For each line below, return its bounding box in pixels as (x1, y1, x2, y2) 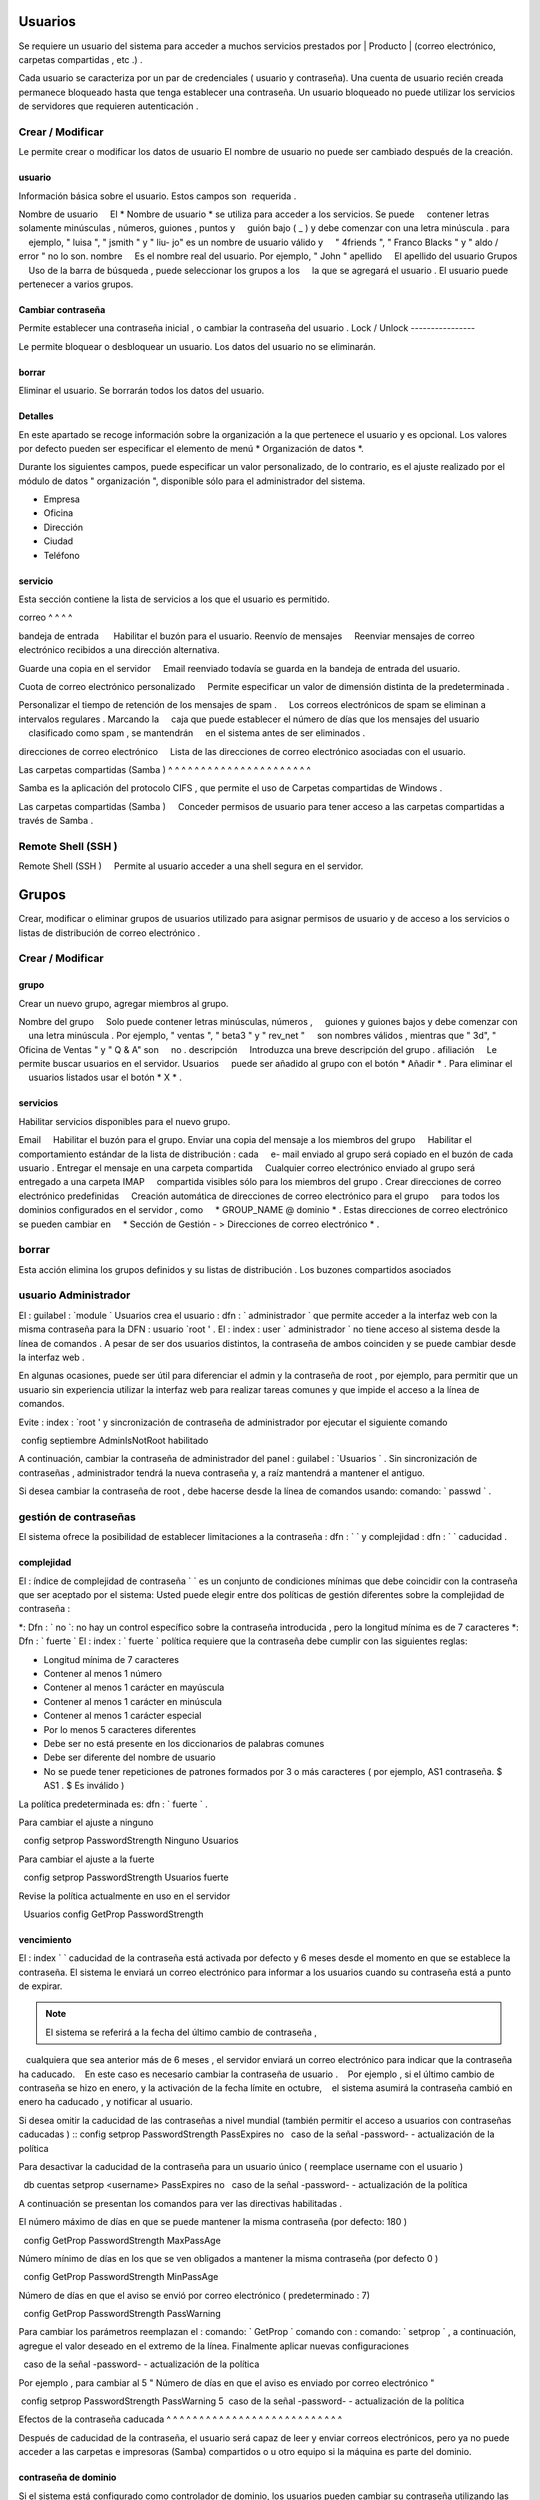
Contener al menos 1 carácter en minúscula (43, 1695, 222, 1707)
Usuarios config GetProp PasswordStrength (23, 1908, 204, 1920)
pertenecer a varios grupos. (18, 278, 134, 290)
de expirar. (18, 1980, 63, 1992)
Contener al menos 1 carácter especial (43, 1710, 202, 1722)
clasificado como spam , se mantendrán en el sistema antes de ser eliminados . (28, 727, 366, 739)
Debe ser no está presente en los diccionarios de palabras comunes (43, 1737, 325, 1749)
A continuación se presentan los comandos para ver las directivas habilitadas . (18, 2197, 343, 2209)
